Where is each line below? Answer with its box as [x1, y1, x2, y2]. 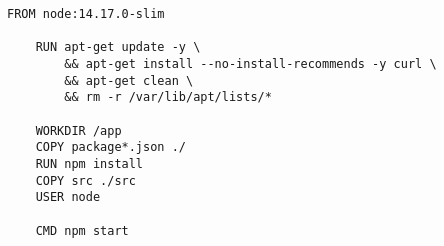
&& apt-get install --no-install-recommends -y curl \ [64, 56, 437, 71]
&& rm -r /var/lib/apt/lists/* [64, 90, 272, 105]
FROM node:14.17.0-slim [7, 7, 165, 21]
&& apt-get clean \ [64, 73, 194, 88]
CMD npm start [35, 223, 129, 238]
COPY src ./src [35, 173, 136, 188]
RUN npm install [35, 156, 144, 171]
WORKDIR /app [35, 123, 122, 138]
